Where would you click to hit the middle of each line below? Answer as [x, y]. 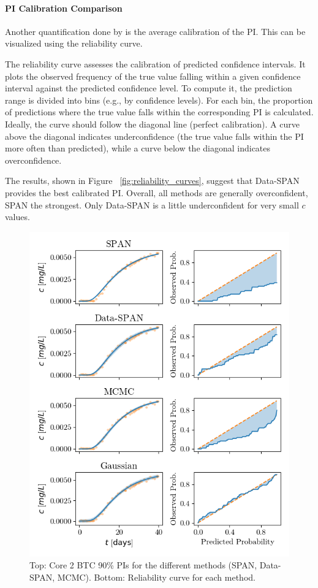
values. [17, 217]
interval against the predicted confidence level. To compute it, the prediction [149, 88]
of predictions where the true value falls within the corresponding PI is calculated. [159, 112]
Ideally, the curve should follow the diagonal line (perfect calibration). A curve [152, 124]
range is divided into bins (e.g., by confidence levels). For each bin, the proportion [159, 100]
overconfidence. [33, 160]
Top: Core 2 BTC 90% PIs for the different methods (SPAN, [143, 565]
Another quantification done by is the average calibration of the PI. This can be [155, 31]
